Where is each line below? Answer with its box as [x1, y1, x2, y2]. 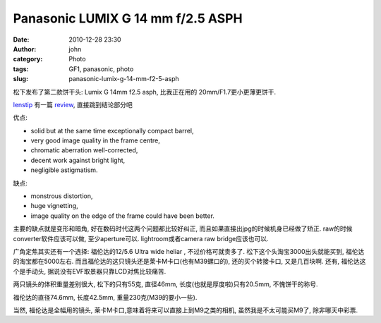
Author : [13, 44, 37, 53]
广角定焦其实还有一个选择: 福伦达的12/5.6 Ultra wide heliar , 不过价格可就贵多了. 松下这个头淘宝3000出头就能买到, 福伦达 [13, 247, 365, 255]
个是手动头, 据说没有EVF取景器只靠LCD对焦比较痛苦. [13, 267, 167, 275]
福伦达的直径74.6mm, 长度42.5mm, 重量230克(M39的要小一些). [13, 293, 198, 301]
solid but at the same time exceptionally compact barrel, [30, 126, 194, 135]
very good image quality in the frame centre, [30, 136, 160, 145]
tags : [13, 64, 29, 73]
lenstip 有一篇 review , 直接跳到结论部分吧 [13, 100, 133, 109]
